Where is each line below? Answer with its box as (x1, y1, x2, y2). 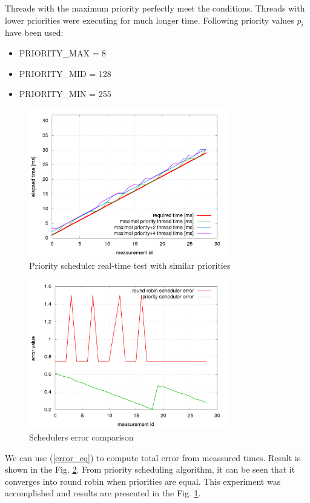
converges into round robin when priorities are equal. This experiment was (5, 474, 281, 487)
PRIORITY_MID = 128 (19, 67, 111, 79)
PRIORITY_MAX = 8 (19, 46, 107, 59)
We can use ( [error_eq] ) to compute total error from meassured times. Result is (5, 451, 301, 464)
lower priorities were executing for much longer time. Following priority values (5, 13, 294, 26)
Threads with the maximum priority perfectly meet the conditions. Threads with (5, 2, 305, 14)
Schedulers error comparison (29, 431, 134, 444)
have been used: (5, 26, 64, 39)
